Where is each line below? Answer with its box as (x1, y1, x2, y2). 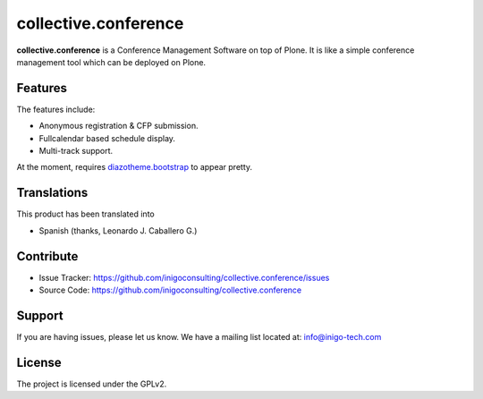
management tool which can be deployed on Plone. (16, 56, 206, 67)
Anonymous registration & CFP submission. (38, 121, 199, 132)
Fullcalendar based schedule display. (38, 132, 176, 143)
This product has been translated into (16, 208, 156, 219)
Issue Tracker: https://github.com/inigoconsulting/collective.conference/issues (38, 272, 330, 283)
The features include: (16, 104, 96, 115)
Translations (16, 185, 89, 200)
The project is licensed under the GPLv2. (16, 378, 167, 389)
